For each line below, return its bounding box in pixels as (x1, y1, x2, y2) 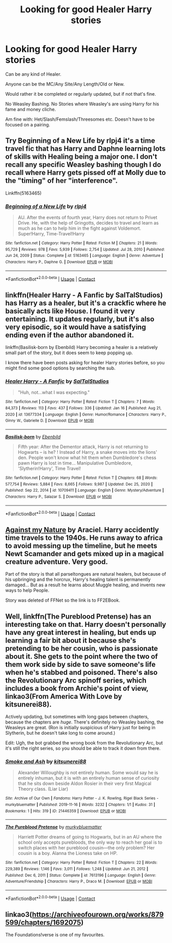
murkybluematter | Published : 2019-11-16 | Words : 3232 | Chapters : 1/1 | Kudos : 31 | (5, 802, 155, 807)
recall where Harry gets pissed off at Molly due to (5, 168, 166, 177)
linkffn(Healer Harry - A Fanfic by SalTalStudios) (5, 291, 163, 299)
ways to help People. (5, 587, 50, 594)
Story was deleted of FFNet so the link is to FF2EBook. (5, 597, 120, 603)
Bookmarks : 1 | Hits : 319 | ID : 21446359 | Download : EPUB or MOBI (5, 808, 126, 814)
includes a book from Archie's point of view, (5, 684, 148, 693)
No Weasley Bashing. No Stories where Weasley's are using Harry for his (5, 101, 160, 107)
